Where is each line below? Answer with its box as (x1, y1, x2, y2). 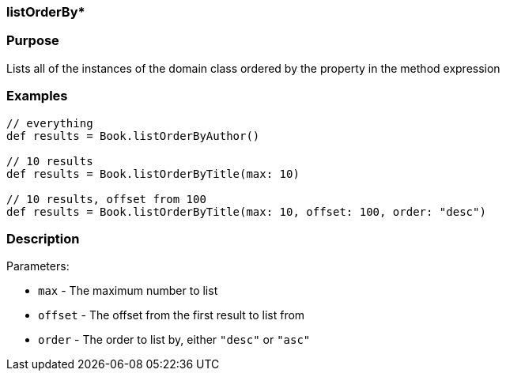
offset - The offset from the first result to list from (38, 308, 305, 322)
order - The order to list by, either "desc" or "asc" (38, 333, 311, 347)
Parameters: (6, 259, 70, 273)
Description (6, 230, 80, 247)
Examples (6, 88, 68, 104)
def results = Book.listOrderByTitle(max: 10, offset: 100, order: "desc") (6, 205, 486, 218)
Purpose (6, 32, 59, 49)
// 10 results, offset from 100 (6, 192, 206, 205)
